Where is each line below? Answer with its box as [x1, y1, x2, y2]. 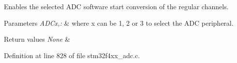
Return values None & [4, 34, 70, 44]
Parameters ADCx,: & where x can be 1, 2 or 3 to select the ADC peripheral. [4, 17, 234, 28]
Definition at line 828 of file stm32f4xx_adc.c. [4, 50, 140, 60]
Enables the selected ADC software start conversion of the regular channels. [4, 1, 229, 11]
